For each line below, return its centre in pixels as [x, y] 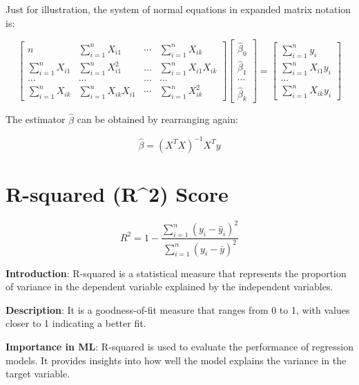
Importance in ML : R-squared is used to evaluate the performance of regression [179, 347]
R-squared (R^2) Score [117, 193]
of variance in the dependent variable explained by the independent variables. [169, 287]
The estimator [36, 119]
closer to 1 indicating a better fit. [76, 323]
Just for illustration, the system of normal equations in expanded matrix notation [178, 9]
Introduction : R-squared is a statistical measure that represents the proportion [176, 273]
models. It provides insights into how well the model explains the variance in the [176, 360]
